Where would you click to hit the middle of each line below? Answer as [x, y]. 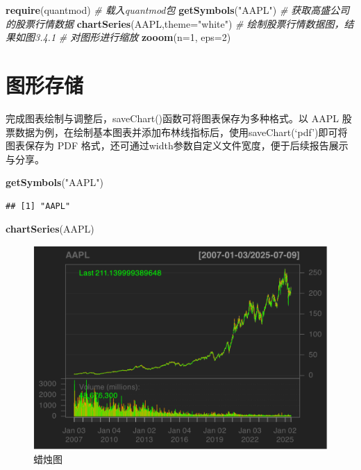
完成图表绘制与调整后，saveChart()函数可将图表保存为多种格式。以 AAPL [173, 118]
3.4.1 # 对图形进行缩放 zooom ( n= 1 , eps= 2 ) [133, 37]
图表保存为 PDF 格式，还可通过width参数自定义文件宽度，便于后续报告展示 [177, 145]
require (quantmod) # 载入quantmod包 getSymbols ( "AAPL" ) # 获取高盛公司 [178, 10]
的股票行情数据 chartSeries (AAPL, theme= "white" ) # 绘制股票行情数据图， [175, 23]
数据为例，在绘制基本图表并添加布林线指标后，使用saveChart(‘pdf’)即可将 [181, 132]
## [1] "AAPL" [38, 206]
